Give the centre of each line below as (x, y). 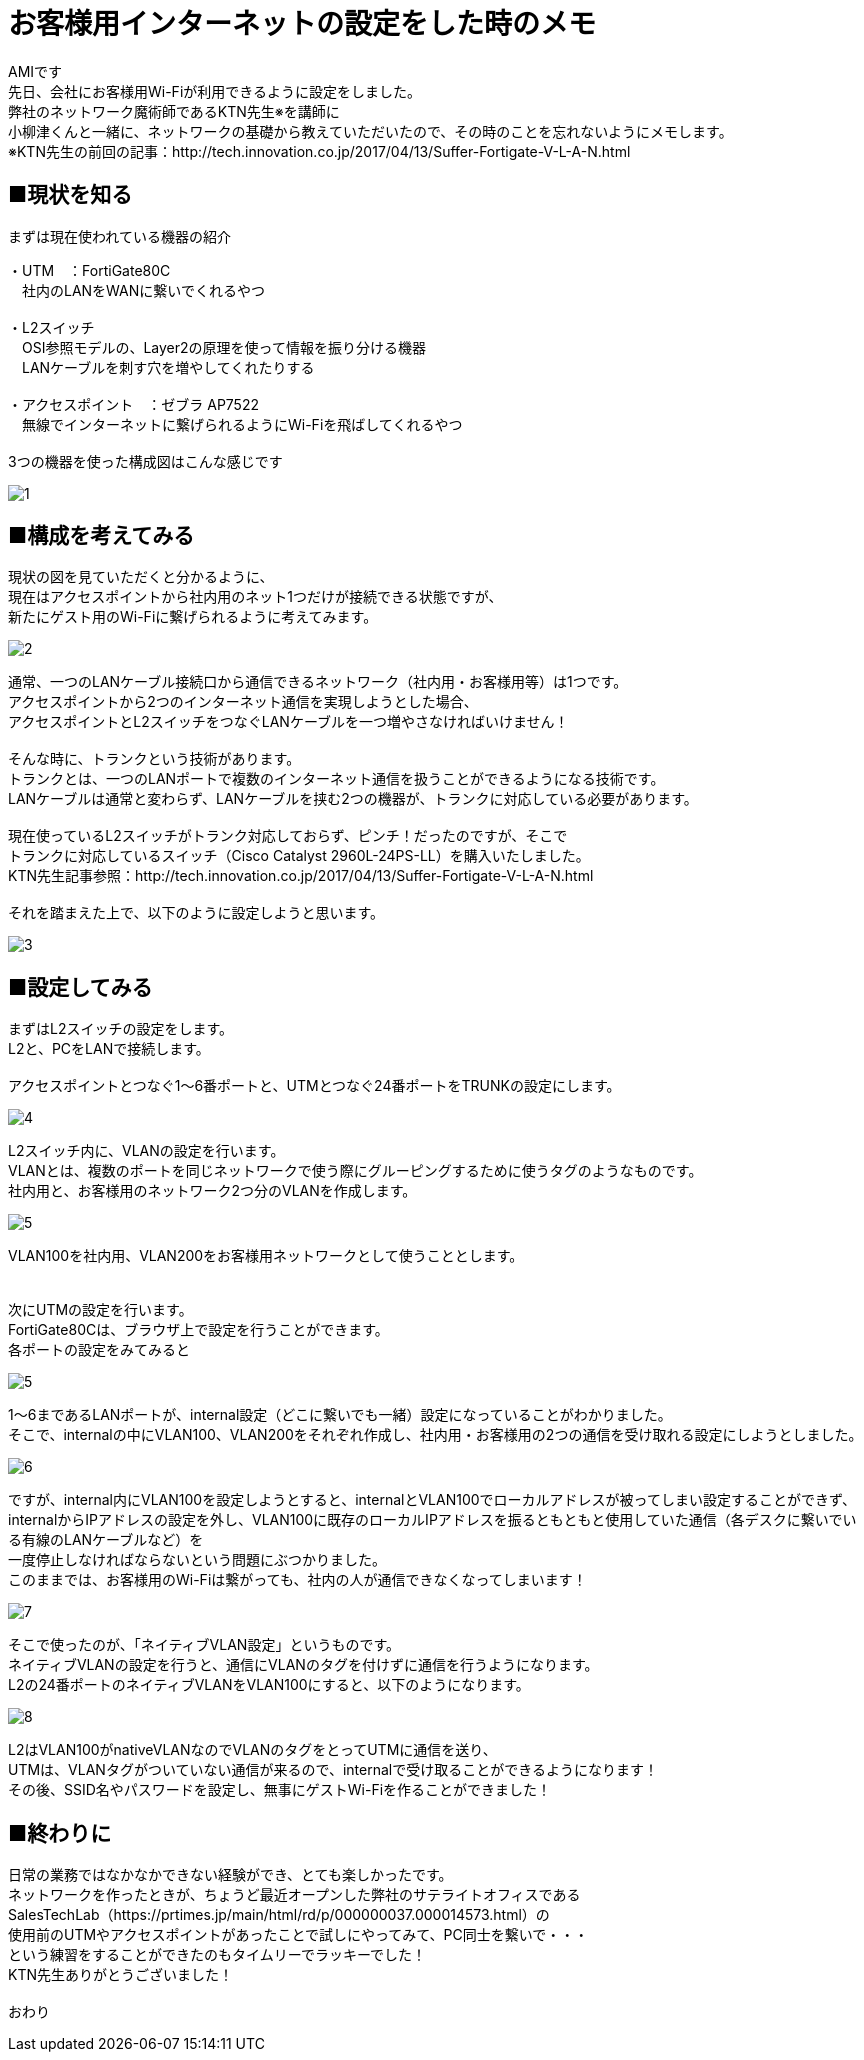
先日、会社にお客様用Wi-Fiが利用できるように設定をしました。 (214, 91)
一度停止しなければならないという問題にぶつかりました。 (197, 1560)
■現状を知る (70, 195)
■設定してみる (80, 987)
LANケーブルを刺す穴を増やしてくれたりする (168, 367)
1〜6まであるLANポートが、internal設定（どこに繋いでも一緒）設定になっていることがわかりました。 (340, 1415)
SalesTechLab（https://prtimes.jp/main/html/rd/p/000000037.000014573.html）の (279, 1915)
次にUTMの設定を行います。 (100, 1310)
